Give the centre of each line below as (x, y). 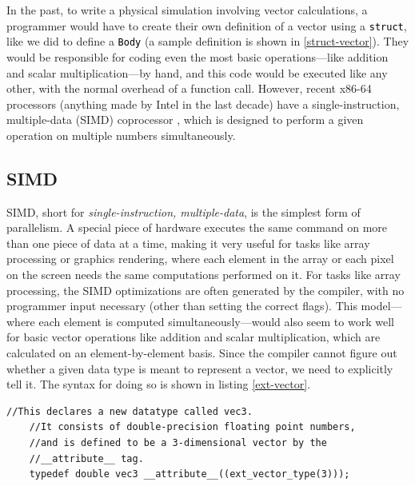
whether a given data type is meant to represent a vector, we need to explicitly (200, 368)
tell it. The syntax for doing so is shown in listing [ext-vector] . (159, 384)
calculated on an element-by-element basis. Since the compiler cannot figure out (202, 353)
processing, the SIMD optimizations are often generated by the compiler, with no (206, 290)
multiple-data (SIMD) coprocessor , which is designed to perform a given (185, 120)
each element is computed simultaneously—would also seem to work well (216, 321)
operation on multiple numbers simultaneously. (121, 135)
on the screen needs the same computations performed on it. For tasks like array (204, 275)
